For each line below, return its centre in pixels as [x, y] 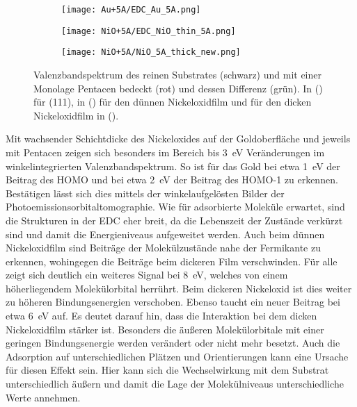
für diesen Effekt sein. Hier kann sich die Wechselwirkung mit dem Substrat [167, 370]
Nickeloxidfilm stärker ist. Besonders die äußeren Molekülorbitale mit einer [165, 329]
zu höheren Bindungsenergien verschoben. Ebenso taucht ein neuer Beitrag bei [173, 302]
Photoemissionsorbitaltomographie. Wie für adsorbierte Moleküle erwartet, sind [175, 207]
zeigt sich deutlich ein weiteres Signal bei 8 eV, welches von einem [147, 275]
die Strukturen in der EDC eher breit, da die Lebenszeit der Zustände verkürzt [174, 220]
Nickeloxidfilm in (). [76, 115]
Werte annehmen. [43, 397]
